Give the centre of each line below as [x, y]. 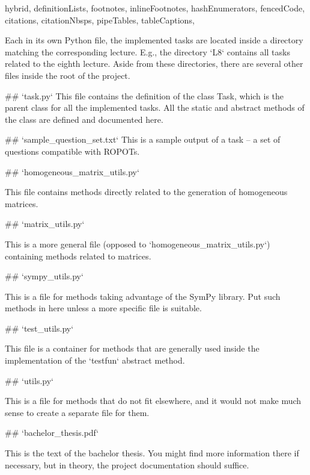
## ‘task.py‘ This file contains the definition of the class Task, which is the [144, 95]
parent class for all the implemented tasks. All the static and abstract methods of [155, 107]
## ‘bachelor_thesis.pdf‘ [52, 433]
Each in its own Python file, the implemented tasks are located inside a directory [154, 40]
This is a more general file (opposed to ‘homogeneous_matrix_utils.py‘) [138, 244]
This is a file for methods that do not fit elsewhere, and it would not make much [153, 401]
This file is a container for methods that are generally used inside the [132, 348]
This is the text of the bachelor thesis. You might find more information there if [152, 453]
